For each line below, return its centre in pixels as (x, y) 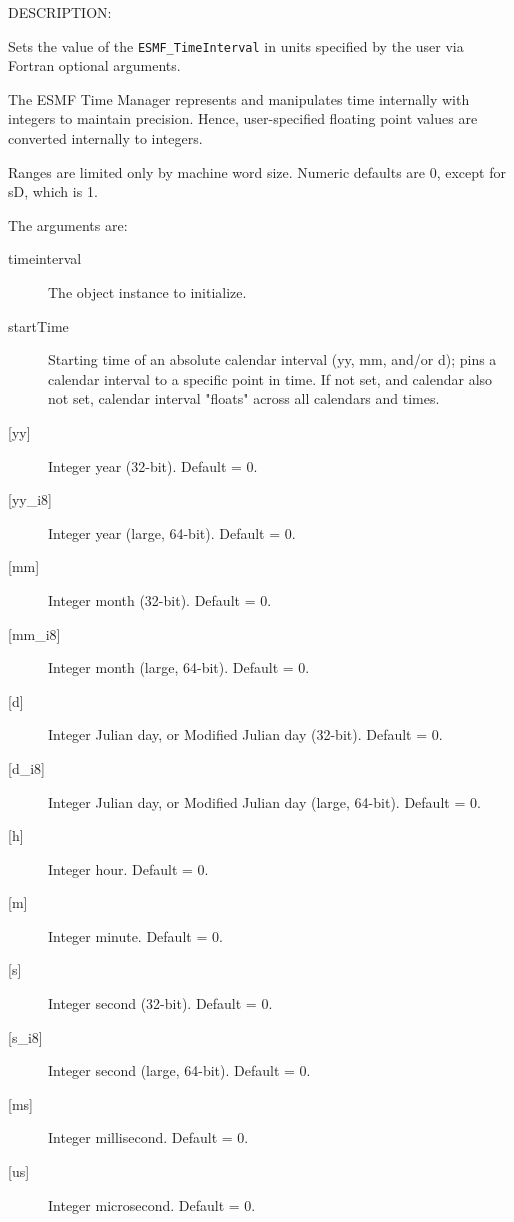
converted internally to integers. (105, 138)
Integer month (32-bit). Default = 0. (160, 599)
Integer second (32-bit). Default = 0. (160, 1003)
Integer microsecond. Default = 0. (152, 1204)
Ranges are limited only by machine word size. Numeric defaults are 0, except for (257, 171)
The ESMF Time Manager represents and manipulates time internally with (239, 98)
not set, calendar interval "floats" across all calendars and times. (244, 398)
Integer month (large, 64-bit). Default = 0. (179, 667)
